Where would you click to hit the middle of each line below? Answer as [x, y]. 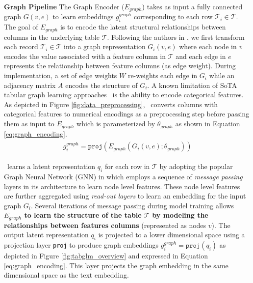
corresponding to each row [173, 16]
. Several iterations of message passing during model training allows [132, 205]
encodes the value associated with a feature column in [85, 56]
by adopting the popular [196, 166]
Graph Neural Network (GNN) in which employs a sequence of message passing [123, 176]
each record [21, 46]
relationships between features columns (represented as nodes [105, 225]
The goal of [21, 27]
